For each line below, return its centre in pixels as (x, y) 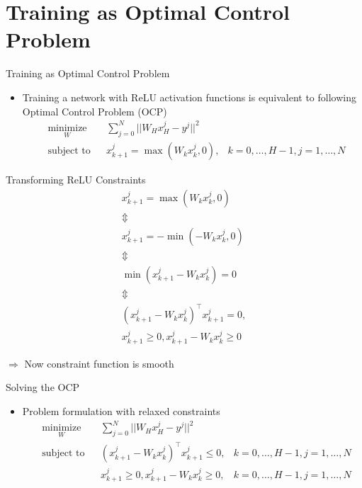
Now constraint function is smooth (99, 363)
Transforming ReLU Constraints (76, 180)
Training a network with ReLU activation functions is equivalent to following (189, 97)
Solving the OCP (43, 387)
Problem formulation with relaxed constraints (121, 410)
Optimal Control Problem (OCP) (95, 111)
